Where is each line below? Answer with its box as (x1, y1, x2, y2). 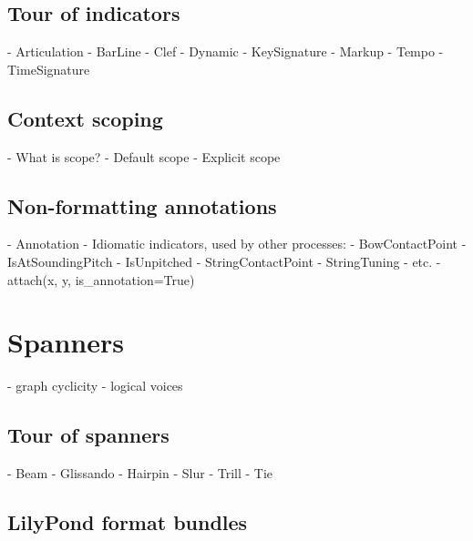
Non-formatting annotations (7, 191, 277, 219)
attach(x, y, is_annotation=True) (7, 270, 195, 289)
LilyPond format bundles (7, 508, 248, 536)
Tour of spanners (7, 421, 170, 449)
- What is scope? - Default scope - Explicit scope (7, 147, 281, 166)
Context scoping (7, 104, 163, 132)
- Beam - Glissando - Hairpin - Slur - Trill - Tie (7, 464, 273, 483)
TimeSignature (7, 59, 90, 78)
